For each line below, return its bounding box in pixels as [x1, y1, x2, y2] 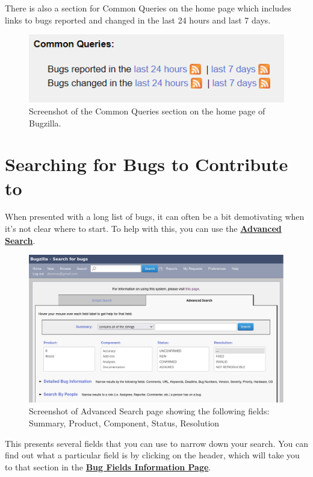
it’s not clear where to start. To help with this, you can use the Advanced [5, 222, 282, 235]
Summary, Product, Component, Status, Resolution [29, 416, 220, 429]
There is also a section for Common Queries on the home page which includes [5, 2, 291, 14]
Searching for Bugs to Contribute [5, 152, 288, 176]
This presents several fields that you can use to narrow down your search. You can [5, 437, 308, 449]
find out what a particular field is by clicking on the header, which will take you [5, 449, 300, 461]
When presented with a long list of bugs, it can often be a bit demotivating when [5, 210, 305, 223]
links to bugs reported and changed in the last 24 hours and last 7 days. [5, 13, 271, 26]
